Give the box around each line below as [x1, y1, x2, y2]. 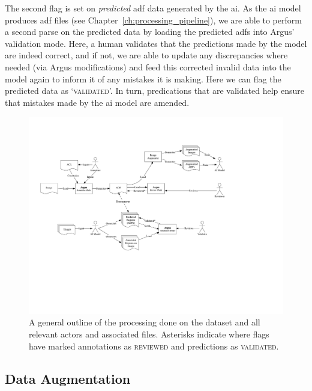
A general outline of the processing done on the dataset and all [29, 316, 260, 328]
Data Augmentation [5, 369, 131, 387]
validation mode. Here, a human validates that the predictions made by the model [5, 37, 307, 49]
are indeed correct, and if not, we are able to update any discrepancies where [5, 49, 288, 61]
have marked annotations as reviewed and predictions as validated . [29, 339, 279, 352]
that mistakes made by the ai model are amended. [5, 96, 190, 108]
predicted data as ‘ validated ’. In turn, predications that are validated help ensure [5, 84, 304, 97]
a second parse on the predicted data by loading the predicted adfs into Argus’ [5, 25, 295, 38]
